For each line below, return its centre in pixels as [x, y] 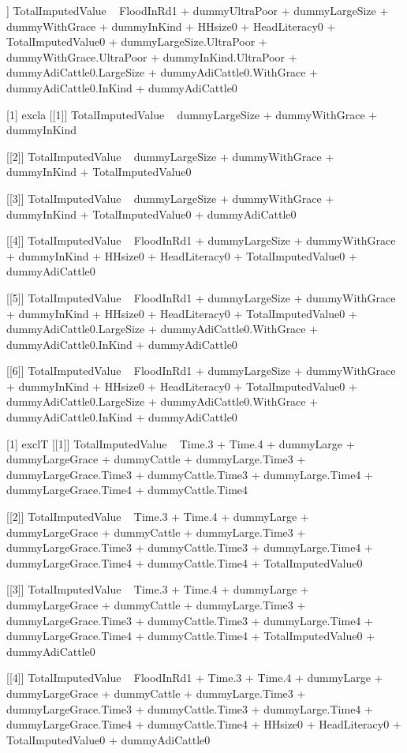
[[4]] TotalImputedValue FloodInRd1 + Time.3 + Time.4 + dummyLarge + [195, 678]
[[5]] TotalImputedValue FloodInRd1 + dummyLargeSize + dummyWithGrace [201, 297]
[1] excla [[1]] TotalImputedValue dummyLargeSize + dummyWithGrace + [192, 114]
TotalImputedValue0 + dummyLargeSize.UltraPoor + [137, 41]
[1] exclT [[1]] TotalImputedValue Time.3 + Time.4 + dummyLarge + [181, 443]
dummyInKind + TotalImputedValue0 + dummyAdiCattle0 [151, 214]
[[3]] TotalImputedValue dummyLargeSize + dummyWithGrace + [170, 198]
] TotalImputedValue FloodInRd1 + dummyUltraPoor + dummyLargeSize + [198, 10]
